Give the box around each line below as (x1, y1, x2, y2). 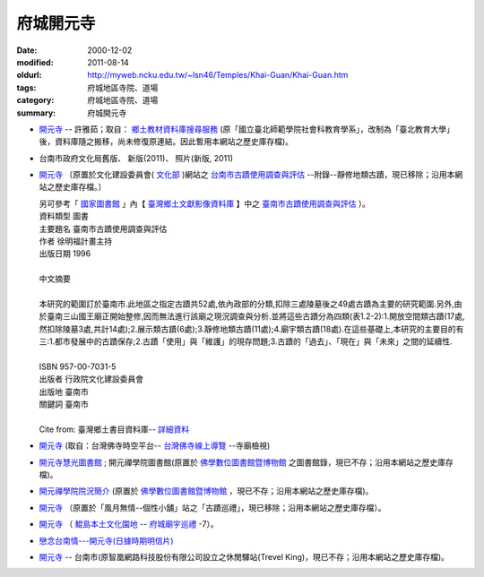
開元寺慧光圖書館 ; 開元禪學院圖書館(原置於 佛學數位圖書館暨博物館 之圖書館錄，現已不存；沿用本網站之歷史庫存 (39, 457, 454, 468)
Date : (16, 45, 38, 56)
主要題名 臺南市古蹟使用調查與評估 (39, 223, 168, 234)
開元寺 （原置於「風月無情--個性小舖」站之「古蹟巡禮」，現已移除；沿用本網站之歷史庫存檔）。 (39, 502, 386, 512)
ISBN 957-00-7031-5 (39, 361, 117, 372)
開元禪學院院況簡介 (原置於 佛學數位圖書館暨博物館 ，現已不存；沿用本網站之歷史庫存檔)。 (39, 486, 374, 496)
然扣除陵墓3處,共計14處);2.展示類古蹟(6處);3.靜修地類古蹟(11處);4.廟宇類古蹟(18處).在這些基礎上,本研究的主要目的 (39, 323, 456, 334)
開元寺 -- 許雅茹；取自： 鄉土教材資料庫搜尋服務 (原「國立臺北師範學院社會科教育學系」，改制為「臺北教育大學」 (39, 124, 454, 134)
